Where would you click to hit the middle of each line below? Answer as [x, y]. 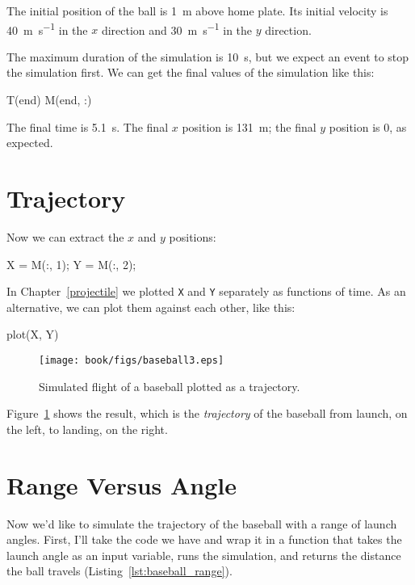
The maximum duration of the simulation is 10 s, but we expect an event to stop [208, 56]
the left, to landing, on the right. [87, 429]
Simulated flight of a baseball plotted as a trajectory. [170, 386]
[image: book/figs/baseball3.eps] [132, 360]
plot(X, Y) [33, 334]
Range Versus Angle [122, 484]
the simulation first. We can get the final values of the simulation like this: [191, 72]
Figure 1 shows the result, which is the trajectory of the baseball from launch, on [207, 413]
